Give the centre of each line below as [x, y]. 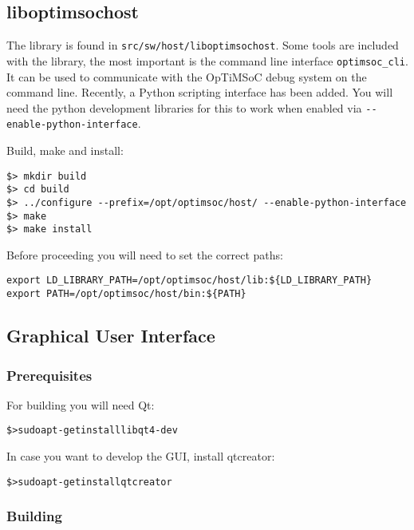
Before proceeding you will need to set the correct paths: [145, 254]
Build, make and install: [65, 150]
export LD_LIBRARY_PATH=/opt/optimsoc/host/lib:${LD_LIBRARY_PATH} [189, 281]
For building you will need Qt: [81, 404]
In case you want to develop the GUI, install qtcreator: [141, 456]
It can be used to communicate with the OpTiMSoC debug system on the [187, 76]
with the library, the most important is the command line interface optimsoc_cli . [207, 60]
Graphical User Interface [111, 336]
